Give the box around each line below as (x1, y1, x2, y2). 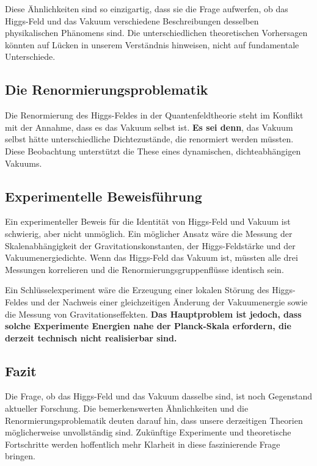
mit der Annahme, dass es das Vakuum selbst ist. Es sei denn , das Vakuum (5, 120, 293, 133)
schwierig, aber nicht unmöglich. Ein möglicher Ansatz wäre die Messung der (5, 227, 293, 239)
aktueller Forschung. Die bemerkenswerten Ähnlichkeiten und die (5, 402, 249, 415)
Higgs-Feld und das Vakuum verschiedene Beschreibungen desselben (5, 14, 259, 27)
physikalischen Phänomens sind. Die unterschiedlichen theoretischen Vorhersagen (5, 26, 308, 39)
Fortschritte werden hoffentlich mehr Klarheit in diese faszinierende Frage (5, 437, 280, 450)
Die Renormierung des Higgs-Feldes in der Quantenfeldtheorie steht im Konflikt (5, 109, 304, 122)
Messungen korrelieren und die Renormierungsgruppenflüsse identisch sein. (5, 263, 284, 275)
